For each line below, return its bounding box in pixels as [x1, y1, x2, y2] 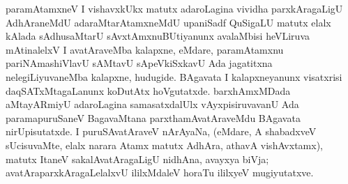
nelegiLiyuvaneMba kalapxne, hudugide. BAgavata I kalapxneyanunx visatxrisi [6, 69, 342, 84]
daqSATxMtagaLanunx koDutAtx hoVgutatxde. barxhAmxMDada [6, 83, 291, 98]
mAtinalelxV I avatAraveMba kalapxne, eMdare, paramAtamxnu [6, 42, 284, 56]
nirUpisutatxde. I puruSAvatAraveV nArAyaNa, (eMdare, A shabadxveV [6, 124, 317, 139]
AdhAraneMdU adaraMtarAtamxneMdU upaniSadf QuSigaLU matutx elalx [6, 15, 331, 29]
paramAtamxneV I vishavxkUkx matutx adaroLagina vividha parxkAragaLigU [6, 1, 343, 15]
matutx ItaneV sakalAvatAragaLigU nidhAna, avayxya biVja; [6, 151, 269, 166]
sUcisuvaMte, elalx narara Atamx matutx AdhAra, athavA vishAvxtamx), [6, 137, 323, 152]
